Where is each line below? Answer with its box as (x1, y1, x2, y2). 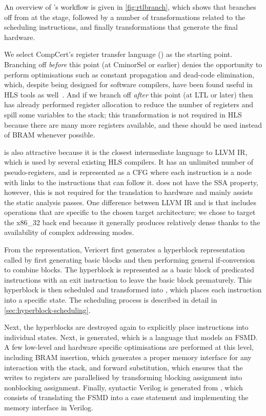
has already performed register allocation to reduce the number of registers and (4, 99, 253, 110)
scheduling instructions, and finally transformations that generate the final (4, 22, 238, 32)
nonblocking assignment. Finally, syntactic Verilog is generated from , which (4, 382, 243, 392)
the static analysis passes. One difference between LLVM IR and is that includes (4, 196, 256, 207)
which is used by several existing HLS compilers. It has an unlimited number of (4, 156, 254, 167)
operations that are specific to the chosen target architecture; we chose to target (4, 207, 256, 217)
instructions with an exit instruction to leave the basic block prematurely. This (4, 274, 252, 285)
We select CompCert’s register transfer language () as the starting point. (4, 49, 233, 60)
